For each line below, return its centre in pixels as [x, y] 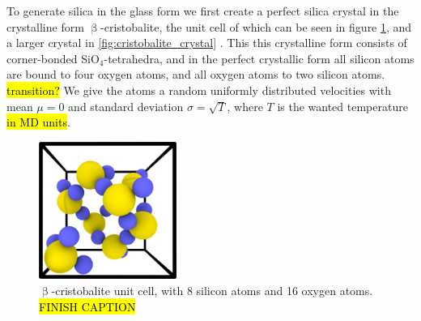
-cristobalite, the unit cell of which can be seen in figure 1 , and [256, 26]
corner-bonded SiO [53, 58]
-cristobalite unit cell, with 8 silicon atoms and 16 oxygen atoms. [212, 290]
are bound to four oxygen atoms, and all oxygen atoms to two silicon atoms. [196, 74]
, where [245, 106]
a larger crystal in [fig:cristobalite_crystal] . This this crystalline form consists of [207, 43]
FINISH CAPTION [87, 306]
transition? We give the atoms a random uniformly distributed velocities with [199, 90]
